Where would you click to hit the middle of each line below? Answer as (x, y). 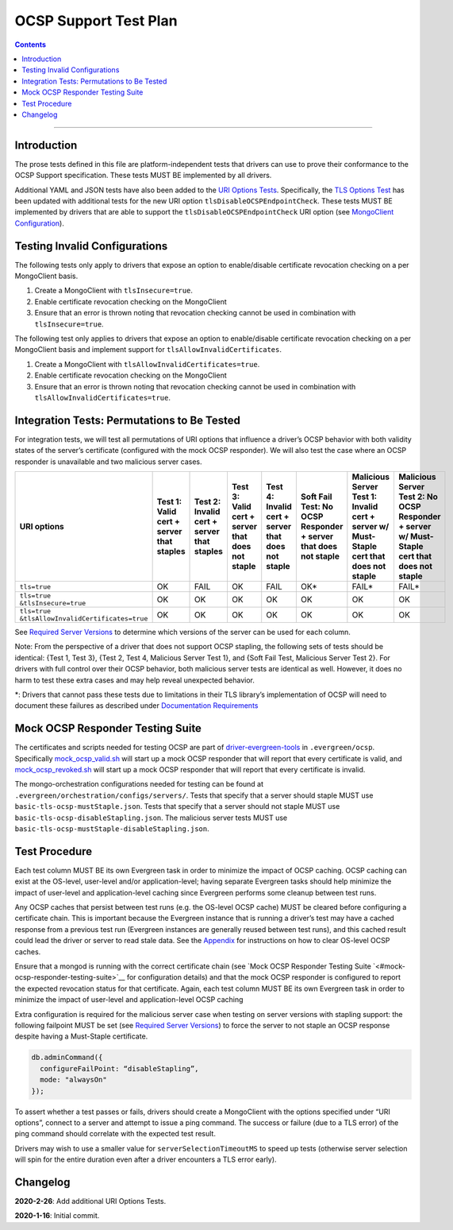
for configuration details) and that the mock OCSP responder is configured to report (263, 977)
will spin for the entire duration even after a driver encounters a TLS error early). (146, 1159)
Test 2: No (418, 497)
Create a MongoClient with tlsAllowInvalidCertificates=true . (147, 364)
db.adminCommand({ (67, 1058)
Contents (31, 44)
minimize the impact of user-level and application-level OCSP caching (129, 1000)
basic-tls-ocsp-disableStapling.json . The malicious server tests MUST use (151, 818)
